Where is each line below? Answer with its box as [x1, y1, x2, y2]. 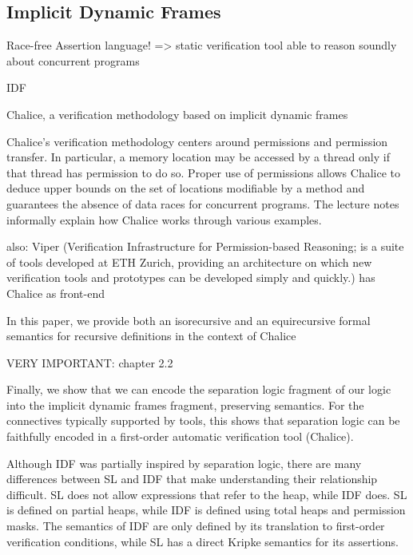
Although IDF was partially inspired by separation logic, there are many [6, 454, 362, 471]
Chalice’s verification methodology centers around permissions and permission [6, 133, 388, 149]
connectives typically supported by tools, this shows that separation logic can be [6, 412, 400, 429]
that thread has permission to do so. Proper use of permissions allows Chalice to [6, 164, 401, 180]
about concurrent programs [6, 52, 140, 69]
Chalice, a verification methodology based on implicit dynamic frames [6, 105, 348, 122]
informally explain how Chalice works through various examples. [6, 211, 322, 228]
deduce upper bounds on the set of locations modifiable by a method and [6, 180, 365, 196]
